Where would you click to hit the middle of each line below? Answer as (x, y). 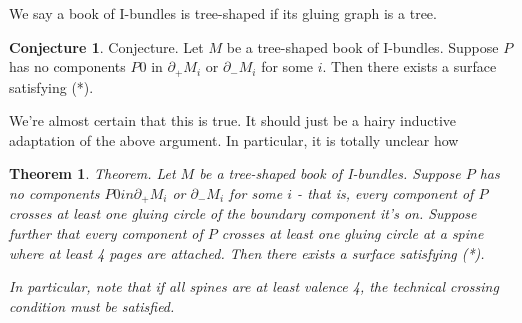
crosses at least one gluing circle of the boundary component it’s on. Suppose (243, 213)
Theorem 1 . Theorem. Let (92, 173)
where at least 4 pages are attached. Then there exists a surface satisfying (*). (247, 252)
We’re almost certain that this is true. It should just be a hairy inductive (233, 120)
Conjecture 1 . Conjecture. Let (106, 46)
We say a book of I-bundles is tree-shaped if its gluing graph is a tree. (223, 13)
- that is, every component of (385, 193)
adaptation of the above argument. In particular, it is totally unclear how (234, 139)
